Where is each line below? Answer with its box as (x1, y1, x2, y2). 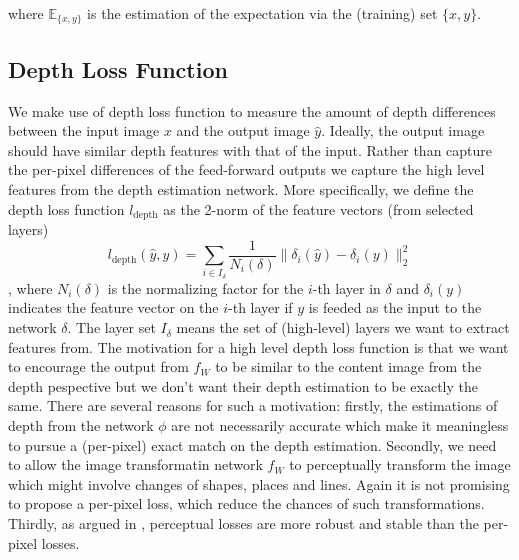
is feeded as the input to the (308, 297, 482, 318)
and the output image (176, 120, 310, 141)
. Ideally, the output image (321, 120, 485, 141)
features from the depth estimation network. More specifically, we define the (8, 179, 474, 200)
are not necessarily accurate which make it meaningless (171, 415, 509, 436)
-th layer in (312, 277, 381, 298)
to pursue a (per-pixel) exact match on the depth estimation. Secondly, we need (8, 434, 497, 455)
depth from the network (8, 415, 154, 436)
